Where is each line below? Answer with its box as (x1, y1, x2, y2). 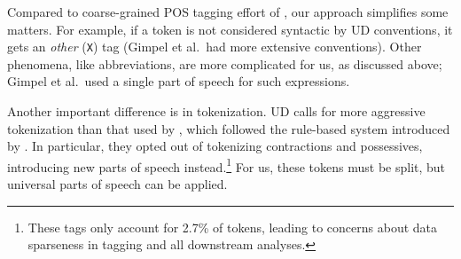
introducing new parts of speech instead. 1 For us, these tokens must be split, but (7, 154, 446, 176)
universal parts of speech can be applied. (7, 175, 228, 193)
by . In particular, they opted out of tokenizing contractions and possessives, (7, 137, 423, 155)
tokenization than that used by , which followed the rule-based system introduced (7, 119, 450, 137)
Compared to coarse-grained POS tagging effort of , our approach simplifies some (7, 3, 449, 20)
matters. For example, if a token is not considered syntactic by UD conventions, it (7, 20, 453, 38)
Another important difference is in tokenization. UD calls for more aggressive (7, 102, 426, 121)
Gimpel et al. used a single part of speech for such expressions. (7, 72, 350, 90)
